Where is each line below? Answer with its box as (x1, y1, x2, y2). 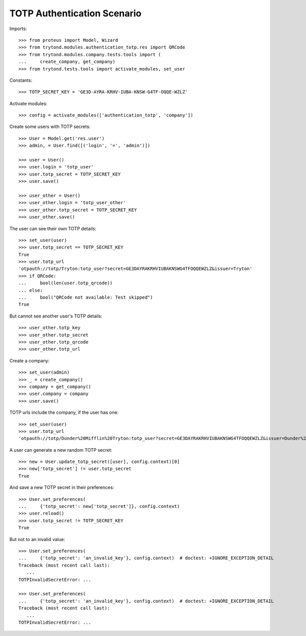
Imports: (9, 26, 28, 32)
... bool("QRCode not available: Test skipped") (18, 295, 153, 301)
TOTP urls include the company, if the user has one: (9, 409, 119, 415)
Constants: (9, 77, 33, 83)
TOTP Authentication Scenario (9, 8, 142, 19)
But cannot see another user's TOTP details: (9, 313, 103, 319)
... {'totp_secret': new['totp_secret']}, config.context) (18, 503, 180, 509)
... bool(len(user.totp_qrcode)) (18, 280, 113, 286)
